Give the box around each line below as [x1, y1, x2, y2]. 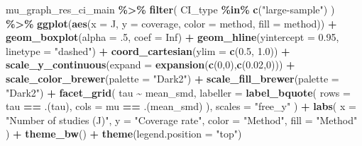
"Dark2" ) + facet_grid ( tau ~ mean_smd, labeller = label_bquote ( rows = [6, 85, 351, 99]
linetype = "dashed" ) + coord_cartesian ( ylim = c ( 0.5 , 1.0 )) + [6, 43, 290, 58]
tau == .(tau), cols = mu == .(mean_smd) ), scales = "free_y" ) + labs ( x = [6, 99, 356, 114]
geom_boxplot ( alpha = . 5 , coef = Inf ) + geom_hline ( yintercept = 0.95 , [6, 30, 339, 44]
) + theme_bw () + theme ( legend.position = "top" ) [6, 126, 242, 141]
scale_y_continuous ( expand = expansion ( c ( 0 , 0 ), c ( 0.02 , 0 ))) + [6, 57, 295, 72]
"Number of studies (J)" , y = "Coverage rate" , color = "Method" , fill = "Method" [6, 112, 358, 127]
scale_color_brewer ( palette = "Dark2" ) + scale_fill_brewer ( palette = [6, 71, 339, 85]
